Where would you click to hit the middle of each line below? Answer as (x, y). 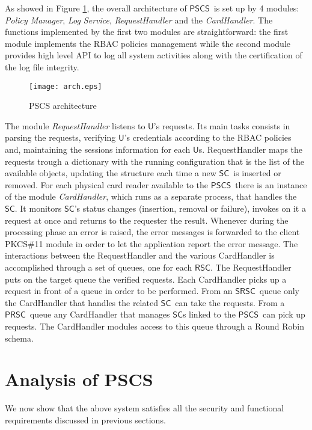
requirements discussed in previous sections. (85, 419)
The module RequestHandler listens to (75, 125)
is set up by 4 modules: (256, 8)
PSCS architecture (63, 106)
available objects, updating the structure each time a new (111, 173)
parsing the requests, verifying (60, 137)
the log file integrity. (42, 66)
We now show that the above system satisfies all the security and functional (145, 408)
